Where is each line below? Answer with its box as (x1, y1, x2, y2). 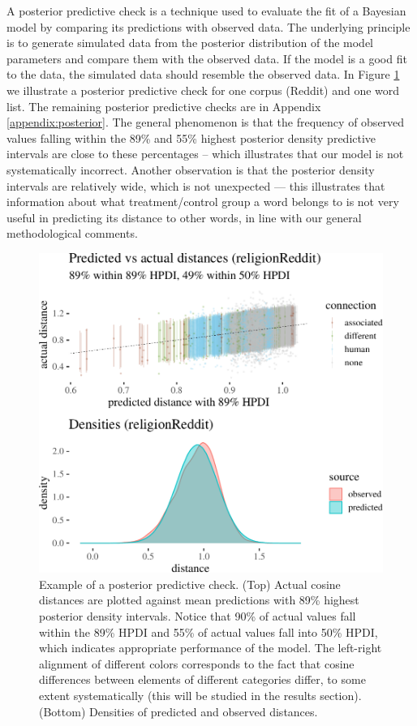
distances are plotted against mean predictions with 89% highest (39, 591, 359, 608)
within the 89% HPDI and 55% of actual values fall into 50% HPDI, (39, 623, 378, 640)
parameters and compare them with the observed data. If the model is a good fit (6, 49, 407, 67)
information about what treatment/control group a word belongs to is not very (6, 193, 399, 210)
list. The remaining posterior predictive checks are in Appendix (6, 97, 321, 114)
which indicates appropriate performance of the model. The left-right (39, 639, 382, 656)
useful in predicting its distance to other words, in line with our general (6, 208, 362, 226)
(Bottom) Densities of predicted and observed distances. (39, 702, 318, 720)
